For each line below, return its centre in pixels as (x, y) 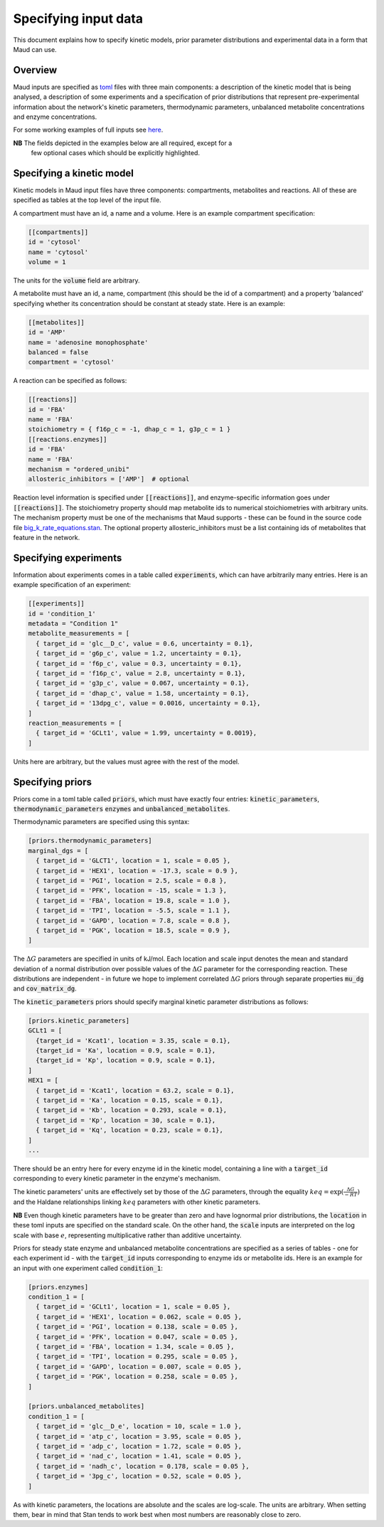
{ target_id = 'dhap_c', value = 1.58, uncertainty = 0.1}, (143, 693)
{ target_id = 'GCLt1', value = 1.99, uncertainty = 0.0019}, (146, 733)
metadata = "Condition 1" (73, 624)
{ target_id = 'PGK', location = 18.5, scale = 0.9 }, (133, 930)
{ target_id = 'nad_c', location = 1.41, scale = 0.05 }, (139, 1456)
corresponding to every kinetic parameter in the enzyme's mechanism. (117, 1178)
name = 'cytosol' (58, 252)
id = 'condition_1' (62, 613)
